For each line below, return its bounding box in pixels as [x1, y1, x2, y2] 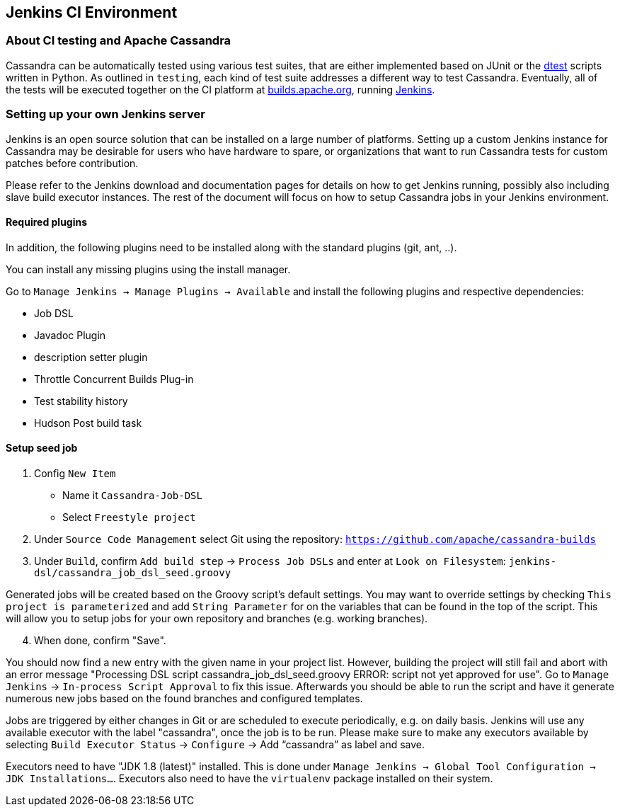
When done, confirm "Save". [34, 634, 166, 646]
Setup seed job [6, 442, 78, 454]
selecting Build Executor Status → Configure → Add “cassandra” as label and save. [6, 738, 425, 750]
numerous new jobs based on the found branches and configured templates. [6, 692, 363, 704]
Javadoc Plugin [34, 328, 106, 341]
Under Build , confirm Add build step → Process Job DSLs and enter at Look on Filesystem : [34, 554, 506, 567]
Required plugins [6, 216, 88, 229]
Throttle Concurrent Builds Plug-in [34, 372, 194, 385]
